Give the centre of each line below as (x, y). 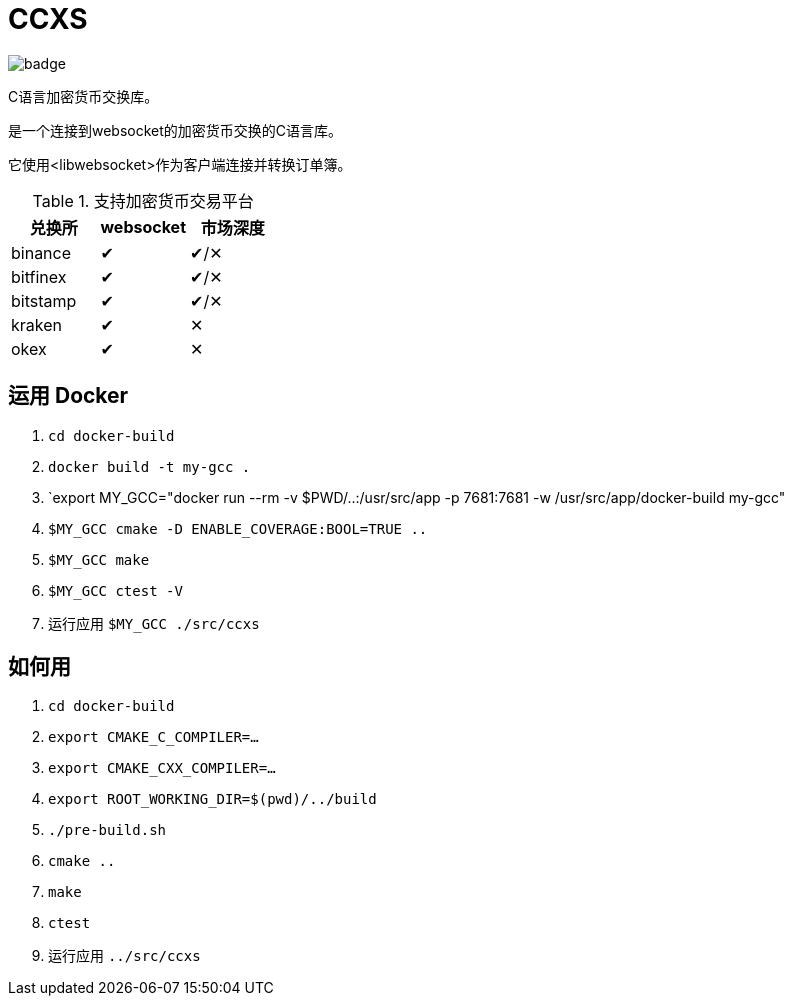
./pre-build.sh (107, 830)
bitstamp (44, 300)
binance (41, 252)
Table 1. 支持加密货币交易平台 (143, 200)
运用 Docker (68, 396)
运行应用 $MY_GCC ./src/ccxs (154, 623)
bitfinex (39, 276)
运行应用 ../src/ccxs (124, 956)
